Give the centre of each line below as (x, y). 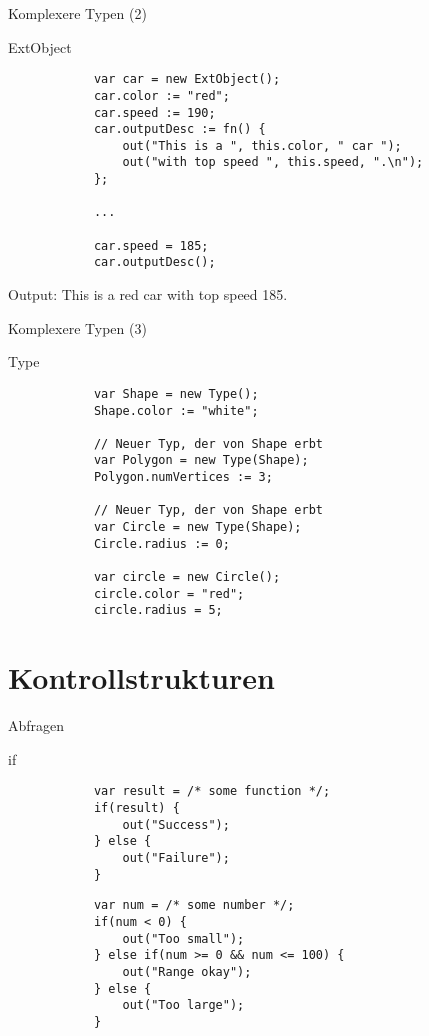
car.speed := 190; (154, 112)
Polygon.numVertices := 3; (183, 477)
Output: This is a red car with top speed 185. (148, 294)
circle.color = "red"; (169, 593)
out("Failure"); (176, 857)
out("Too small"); (183, 938)
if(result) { (136, 808)
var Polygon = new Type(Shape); (201, 460)
